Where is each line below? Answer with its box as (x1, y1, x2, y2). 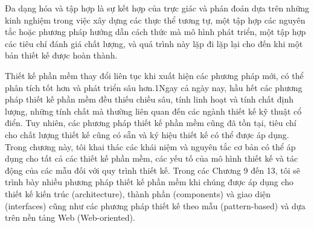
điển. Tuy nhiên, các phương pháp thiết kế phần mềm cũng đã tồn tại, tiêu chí (5, 116, 296, 129)
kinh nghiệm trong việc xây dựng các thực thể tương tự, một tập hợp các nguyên (5, 13, 306, 26)
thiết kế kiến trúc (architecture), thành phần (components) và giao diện (5, 187, 271, 200)
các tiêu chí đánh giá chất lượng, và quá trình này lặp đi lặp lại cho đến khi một (5, 37, 303, 49)
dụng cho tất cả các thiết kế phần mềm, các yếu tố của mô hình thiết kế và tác (5, 152, 298, 165)
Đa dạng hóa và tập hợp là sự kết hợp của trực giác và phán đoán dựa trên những (5, 2, 309, 14)
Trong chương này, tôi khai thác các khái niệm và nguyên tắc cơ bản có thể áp (5, 140, 296, 153)
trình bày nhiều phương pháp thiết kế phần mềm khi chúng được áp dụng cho (5, 176, 294, 188)
